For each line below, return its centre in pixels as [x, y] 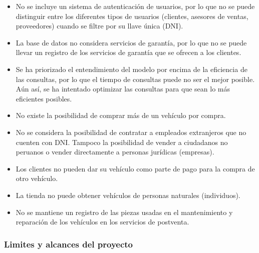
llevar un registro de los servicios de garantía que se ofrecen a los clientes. [128, 52]
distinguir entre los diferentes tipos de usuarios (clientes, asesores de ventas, [132, 16]
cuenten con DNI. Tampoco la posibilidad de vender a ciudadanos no [122, 142]
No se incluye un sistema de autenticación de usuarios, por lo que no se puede [135, 6]
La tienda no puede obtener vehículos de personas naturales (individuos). [128, 195]
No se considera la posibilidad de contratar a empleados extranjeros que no [131, 132]
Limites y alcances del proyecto [69, 244]
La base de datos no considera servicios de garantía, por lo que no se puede [131, 42]
